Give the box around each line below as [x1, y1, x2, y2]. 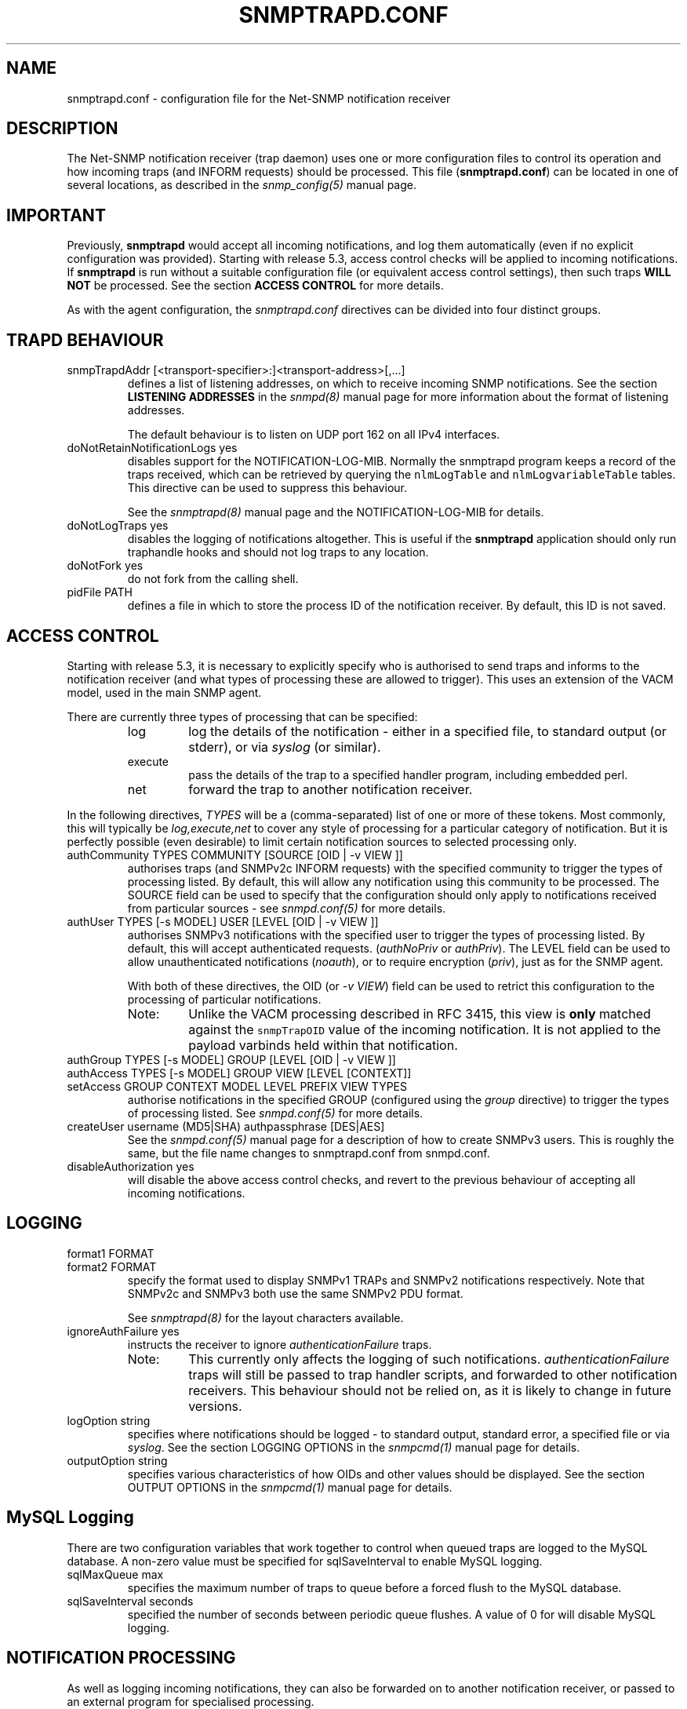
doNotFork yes [67, 559, 144, 573]
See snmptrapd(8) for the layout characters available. [127, 1310, 404, 1325]
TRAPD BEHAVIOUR [6, 330, 164, 350]
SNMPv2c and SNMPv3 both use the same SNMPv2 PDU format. [127, 1286, 463, 1300]
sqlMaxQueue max [67, 1567, 164, 1581]
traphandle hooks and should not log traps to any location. [127, 545, 429, 559]
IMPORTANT [6, 205, 106, 225]
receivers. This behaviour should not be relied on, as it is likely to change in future [188, 1382, 671, 1398]
